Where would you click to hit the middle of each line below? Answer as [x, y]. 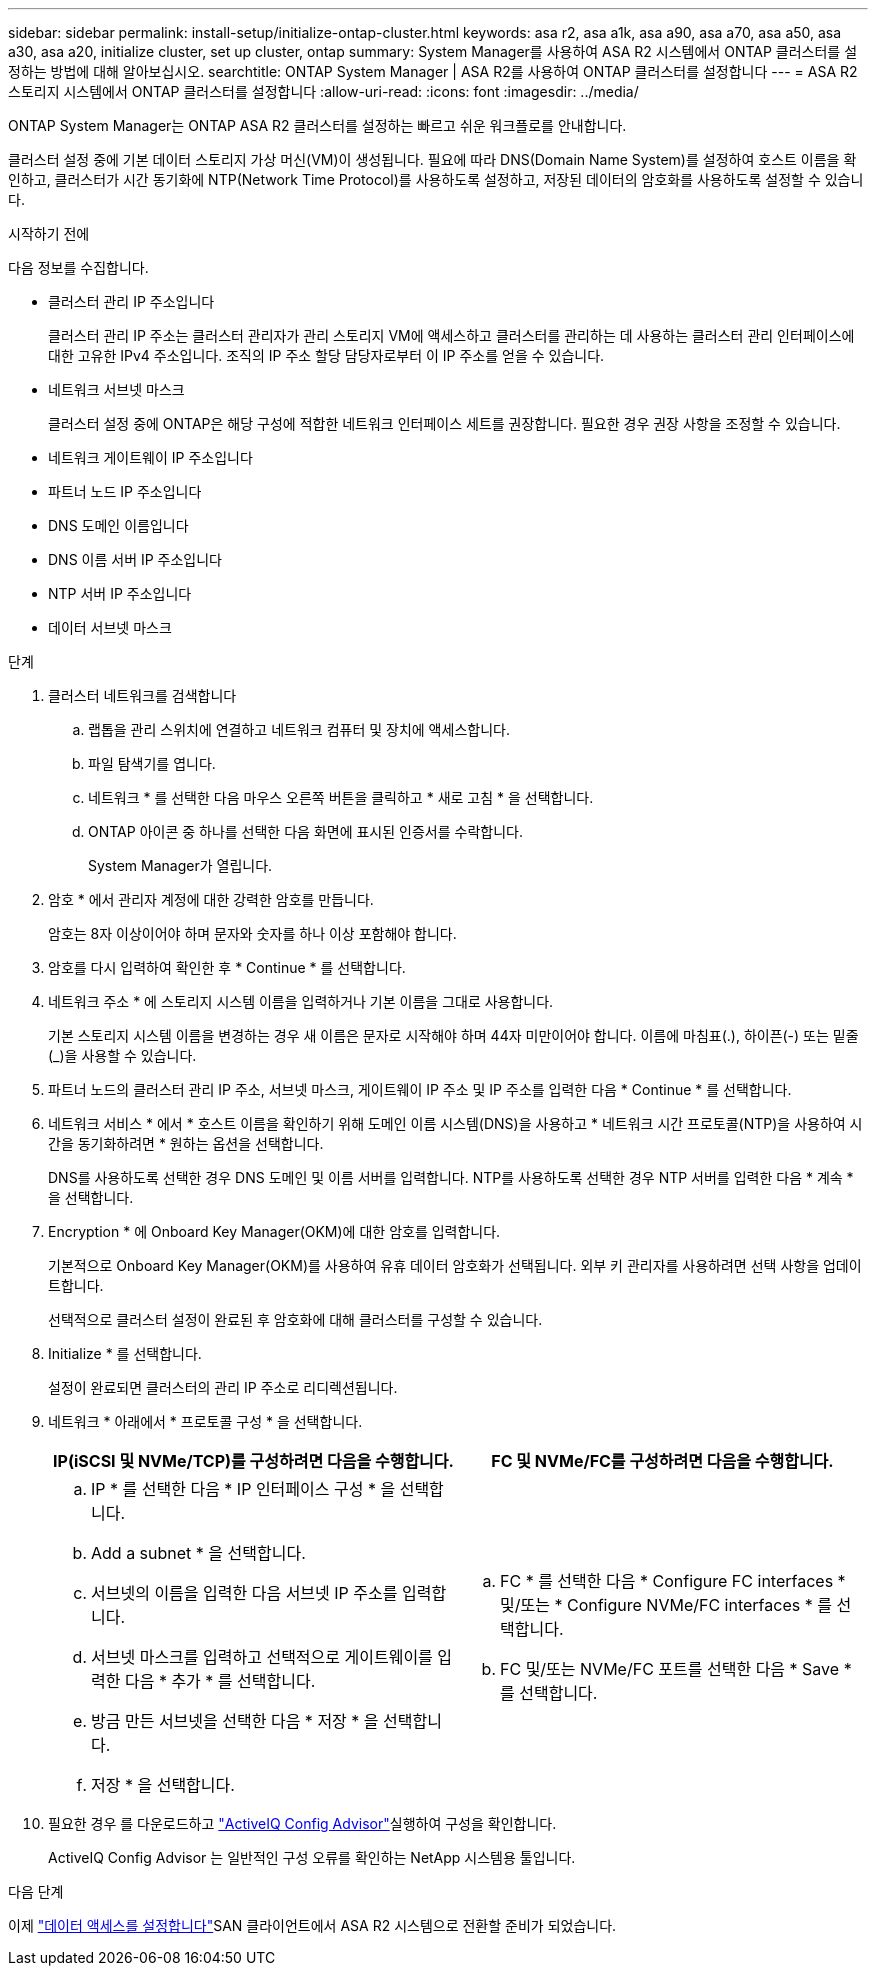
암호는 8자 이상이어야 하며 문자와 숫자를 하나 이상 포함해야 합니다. [252, 933]
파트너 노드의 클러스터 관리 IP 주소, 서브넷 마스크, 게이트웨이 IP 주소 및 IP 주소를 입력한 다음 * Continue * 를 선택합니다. [420, 1089]
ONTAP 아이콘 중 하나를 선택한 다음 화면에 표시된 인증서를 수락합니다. [305, 831]
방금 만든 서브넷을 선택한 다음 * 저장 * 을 [235, 1721]
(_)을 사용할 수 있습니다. [122, 1055]
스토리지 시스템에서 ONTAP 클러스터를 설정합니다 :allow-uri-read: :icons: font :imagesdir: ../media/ [323, 91]
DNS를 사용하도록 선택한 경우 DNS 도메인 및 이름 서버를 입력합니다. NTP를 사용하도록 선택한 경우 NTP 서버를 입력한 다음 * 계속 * [451, 1177]
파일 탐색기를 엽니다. [152, 763]
